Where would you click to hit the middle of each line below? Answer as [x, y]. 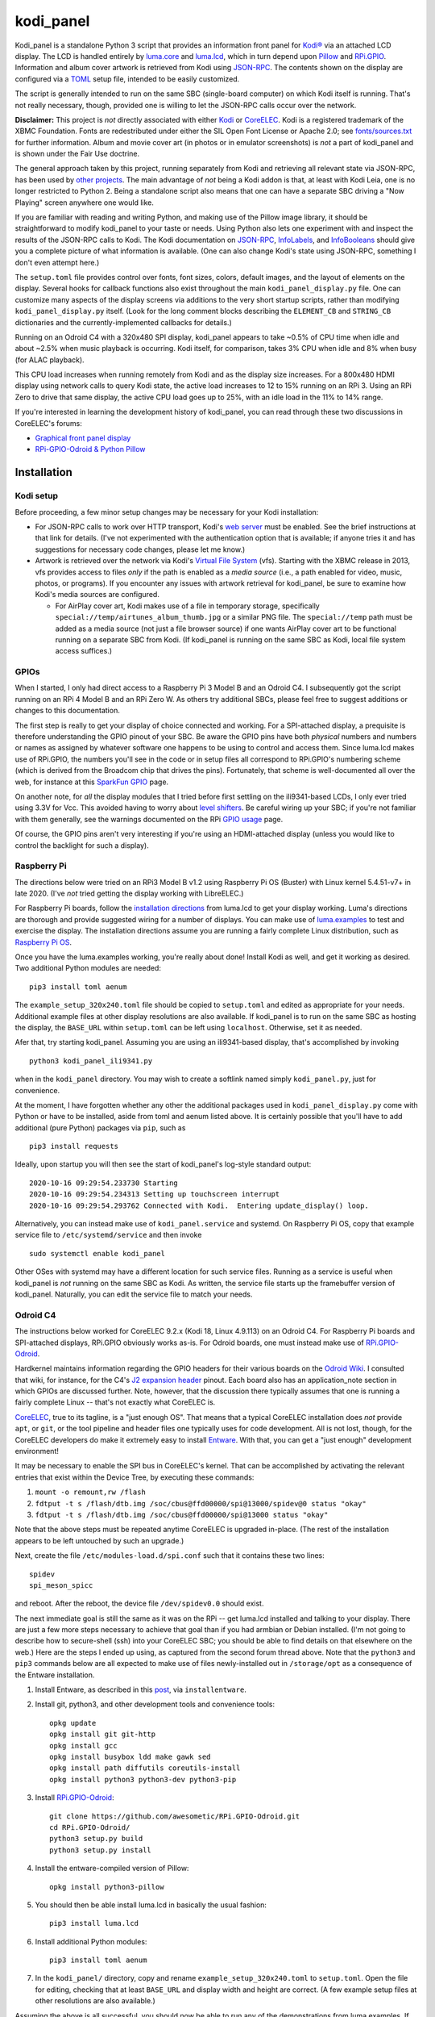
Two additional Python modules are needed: [88, 968]
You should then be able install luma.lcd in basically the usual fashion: [151, 1905]
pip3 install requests [74, 1146]
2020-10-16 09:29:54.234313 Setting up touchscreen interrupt [155, 1194]
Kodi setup [37, 496]
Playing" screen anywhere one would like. [85, 203]
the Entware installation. [55, 1675]
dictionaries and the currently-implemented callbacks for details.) [124, 322]
